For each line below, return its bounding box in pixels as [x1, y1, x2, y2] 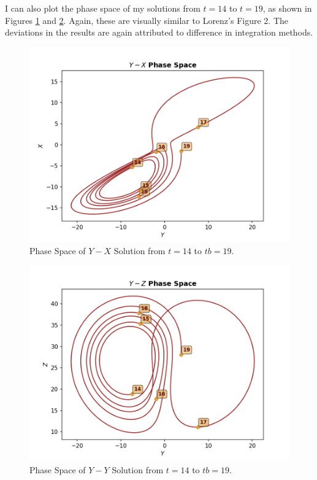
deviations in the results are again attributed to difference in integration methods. [5, 26, 313, 39]
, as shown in [262, 2, 312, 14]
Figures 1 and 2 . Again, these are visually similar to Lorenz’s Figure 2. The [5, 14, 289, 26]
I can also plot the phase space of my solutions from [5, 2, 201, 14]
